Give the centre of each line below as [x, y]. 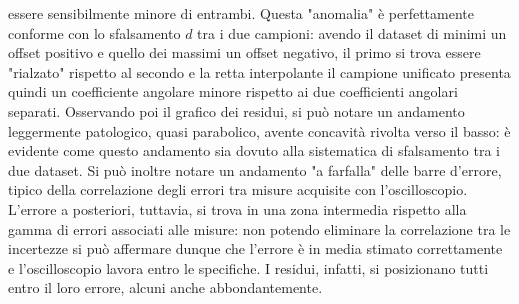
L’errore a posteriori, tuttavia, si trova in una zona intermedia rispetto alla [237, 208]
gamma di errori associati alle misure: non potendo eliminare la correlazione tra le [259, 228]
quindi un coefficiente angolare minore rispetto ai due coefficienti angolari [233, 91]
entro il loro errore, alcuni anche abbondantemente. [165, 287]
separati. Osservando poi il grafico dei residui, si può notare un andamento [236, 110]
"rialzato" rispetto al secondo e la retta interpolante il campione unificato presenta [259, 71]
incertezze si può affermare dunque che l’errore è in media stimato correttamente [255, 248]
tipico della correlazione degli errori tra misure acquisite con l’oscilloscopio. [238, 189]
